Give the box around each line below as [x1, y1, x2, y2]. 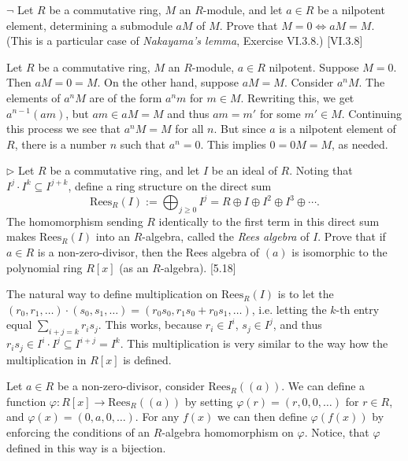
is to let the [277, 286, 334, 302]
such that [120, 135, 166, 152]
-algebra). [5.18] [160, 259, 236, 275]
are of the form [89, 89, 162, 105]
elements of [6, 89, 61, 105]
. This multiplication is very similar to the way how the [120, 335, 388, 352]
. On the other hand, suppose [97, 74, 239, 90]
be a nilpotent [317, 2, 385, 17]
